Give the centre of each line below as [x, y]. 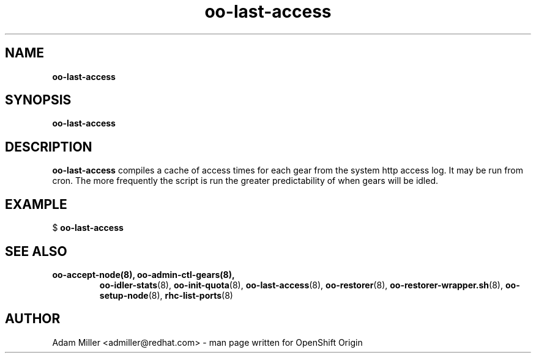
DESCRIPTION [49, 147]
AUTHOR [33, 319]
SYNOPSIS [38, 100]
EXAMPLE [36, 204]
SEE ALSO [36, 251]
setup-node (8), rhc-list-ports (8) [166, 295]
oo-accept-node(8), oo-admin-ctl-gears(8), [143, 274]
